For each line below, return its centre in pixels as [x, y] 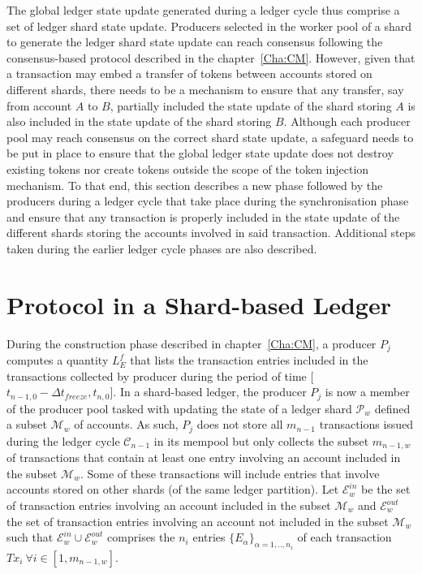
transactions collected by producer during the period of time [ [160, 375]
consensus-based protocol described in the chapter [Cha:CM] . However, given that [211, 57]
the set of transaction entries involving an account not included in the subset [198, 521]
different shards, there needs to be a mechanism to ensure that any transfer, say [205, 89]
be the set [386, 489]
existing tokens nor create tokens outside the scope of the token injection [188, 168]
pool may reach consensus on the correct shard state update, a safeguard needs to [210, 137]
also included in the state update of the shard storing [139, 121]
